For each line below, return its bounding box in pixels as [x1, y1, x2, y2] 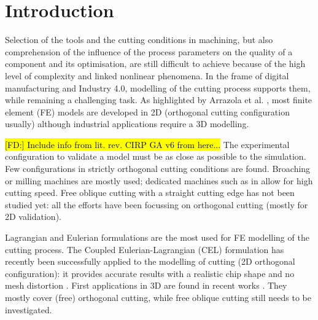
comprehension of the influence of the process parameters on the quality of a [5, 45, 293, 58]
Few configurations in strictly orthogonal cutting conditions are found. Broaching [5, 162, 311, 175]
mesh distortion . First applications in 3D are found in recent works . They [5, 279, 287, 292]
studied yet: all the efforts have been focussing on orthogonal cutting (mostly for [5, 198, 308, 211]
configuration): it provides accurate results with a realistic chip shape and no [5, 267, 295, 279]
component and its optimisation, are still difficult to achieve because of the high [5, 57, 306, 70]
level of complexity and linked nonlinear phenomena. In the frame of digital [5, 69, 289, 82]
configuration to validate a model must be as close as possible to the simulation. [5, 150, 306, 163]
